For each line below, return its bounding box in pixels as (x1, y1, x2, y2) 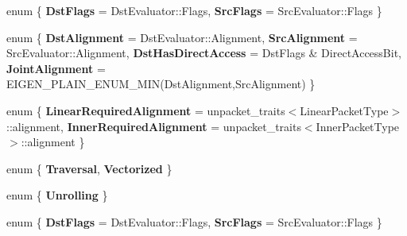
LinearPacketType (300, 102, 389, 118)
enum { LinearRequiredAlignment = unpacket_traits (6, 102, 285, 118)
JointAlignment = (6, 60, 106, 76)
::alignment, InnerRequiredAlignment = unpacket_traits (6, 118, 301, 134)
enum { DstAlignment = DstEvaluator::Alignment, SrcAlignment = (6, 29, 358, 45)
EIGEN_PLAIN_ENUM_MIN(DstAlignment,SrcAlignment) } (6, 75, 316, 92)
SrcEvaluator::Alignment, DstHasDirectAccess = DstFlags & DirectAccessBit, (6, 44, 402, 61)
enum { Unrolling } (6, 187, 108, 203)
